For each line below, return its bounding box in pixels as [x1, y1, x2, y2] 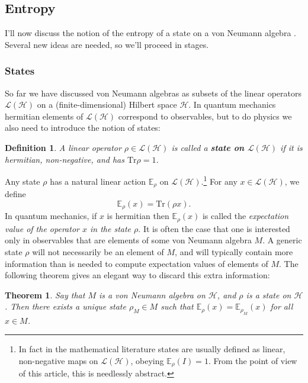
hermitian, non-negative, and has [5, 153, 124, 165]
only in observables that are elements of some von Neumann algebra [5, 234, 252, 246]
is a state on [246, 288, 291, 301]
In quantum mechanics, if [5, 210, 97, 222]
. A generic [262, 234, 302, 246]
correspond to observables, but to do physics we [118, 110, 292, 122]
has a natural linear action [50, 175, 146, 187]
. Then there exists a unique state [5, 300, 126, 313]
